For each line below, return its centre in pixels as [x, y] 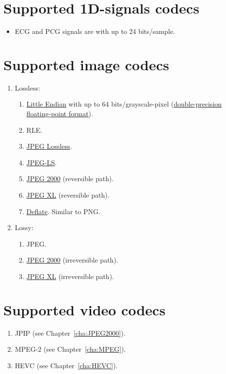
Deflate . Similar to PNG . [63, 211]
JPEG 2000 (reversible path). [70, 179]
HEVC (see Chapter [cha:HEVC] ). [66, 365]
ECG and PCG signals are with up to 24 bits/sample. [95, 31]
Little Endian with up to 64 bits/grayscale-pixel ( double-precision [124, 104]
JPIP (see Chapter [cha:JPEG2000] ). [70, 333]
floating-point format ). [60, 114]
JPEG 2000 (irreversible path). [72, 260]
